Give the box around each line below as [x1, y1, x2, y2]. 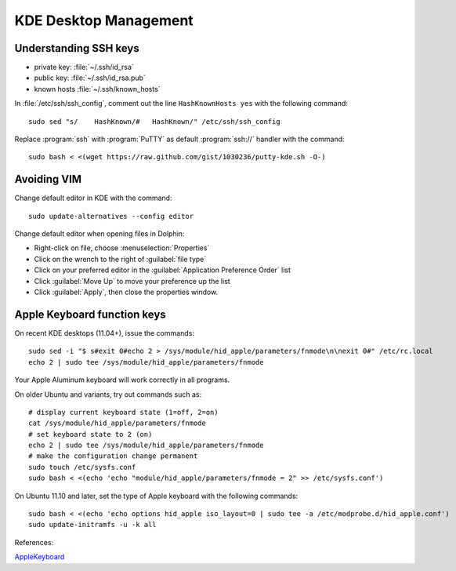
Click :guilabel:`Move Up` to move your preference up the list [34, 276, 230, 285]
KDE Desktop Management [14, 12, 194, 29]
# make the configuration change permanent [28, 452, 198, 460]
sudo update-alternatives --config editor [28, 212, 194, 220]
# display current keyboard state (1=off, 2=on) [28, 408, 219, 416]
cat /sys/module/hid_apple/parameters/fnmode [28, 419, 207, 427]
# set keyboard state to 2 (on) [28, 430, 153, 438]
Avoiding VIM [14, 173, 82, 186]
